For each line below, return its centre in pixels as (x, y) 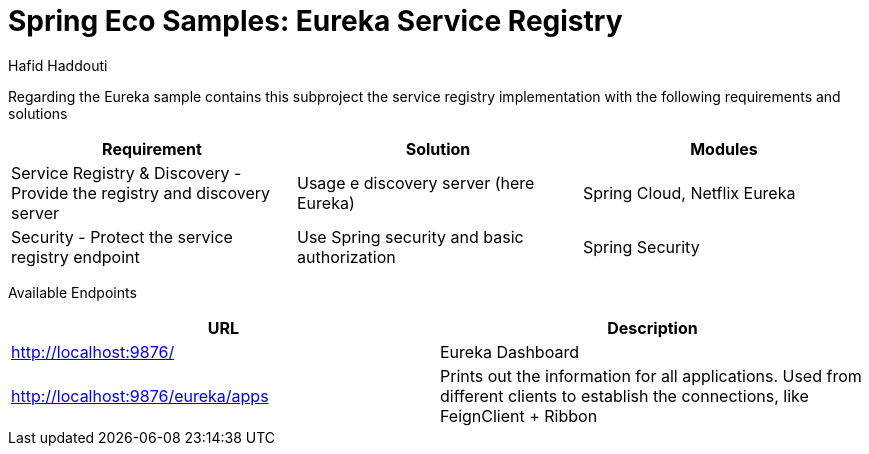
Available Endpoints (72, 292)
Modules (724, 148)
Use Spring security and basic (410, 236)
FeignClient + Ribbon (519, 415)
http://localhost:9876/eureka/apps (140, 395)
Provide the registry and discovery (141, 192)
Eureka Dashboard (509, 351)
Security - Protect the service (122, 236)
